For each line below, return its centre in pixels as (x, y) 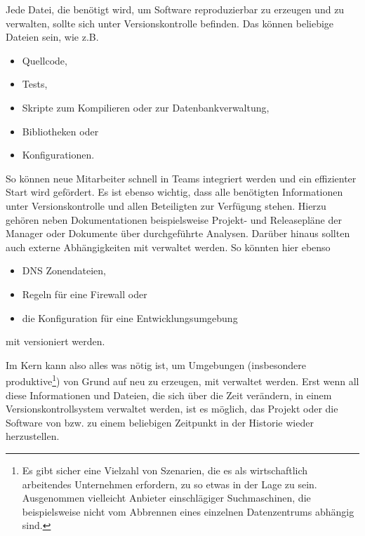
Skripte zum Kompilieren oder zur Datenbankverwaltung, (146, 107)
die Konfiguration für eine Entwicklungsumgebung (130, 317)
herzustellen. (33, 436)
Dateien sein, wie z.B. (52, 37)
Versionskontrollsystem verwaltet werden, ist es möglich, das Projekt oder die (172, 409)
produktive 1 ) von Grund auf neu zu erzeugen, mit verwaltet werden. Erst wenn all (182, 380)
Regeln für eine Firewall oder (85, 294)
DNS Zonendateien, (64, 270)
